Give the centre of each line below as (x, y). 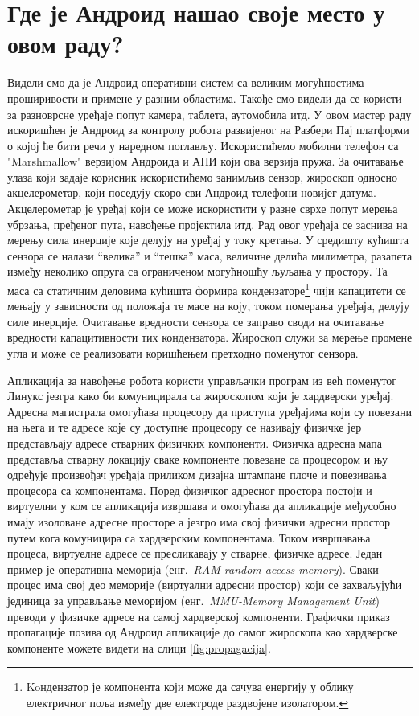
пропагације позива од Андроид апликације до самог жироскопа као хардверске (203, 632)
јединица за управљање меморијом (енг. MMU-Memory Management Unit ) (193, 600)
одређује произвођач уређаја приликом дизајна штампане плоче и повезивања (197, 475)
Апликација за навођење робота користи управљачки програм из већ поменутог (202, 380)
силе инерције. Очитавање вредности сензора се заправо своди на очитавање (196, 321)
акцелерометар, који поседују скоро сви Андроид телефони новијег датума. (192, 192)
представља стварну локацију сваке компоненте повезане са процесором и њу (198, 458)
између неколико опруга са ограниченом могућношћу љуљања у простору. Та (197, 271)
